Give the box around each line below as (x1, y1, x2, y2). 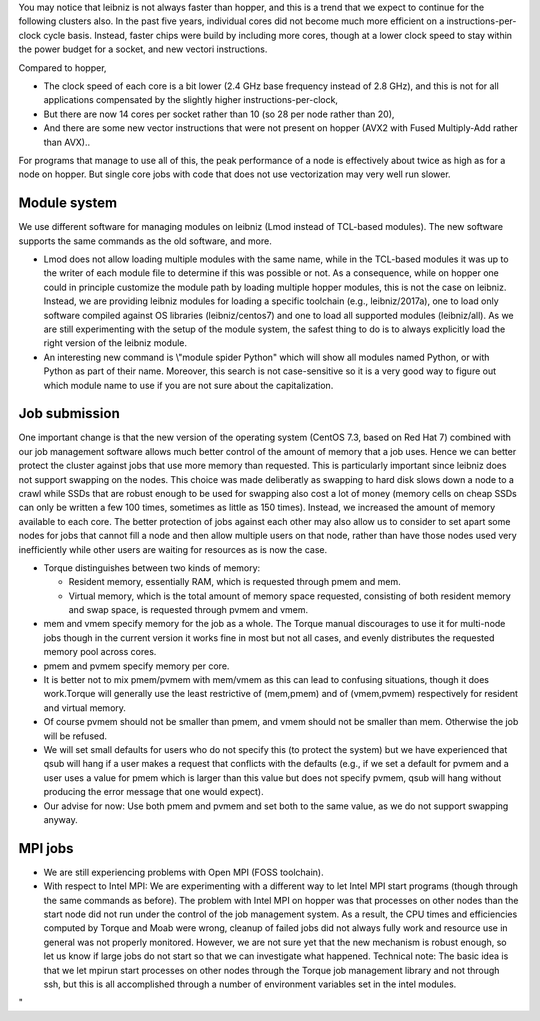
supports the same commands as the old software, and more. (18, 235, 272, 247)
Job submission (18, 405, 120, 422)
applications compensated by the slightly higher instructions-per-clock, (43, 94, 339, 106)
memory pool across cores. (43, 646, 157, 658)
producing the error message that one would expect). (43, 786, 264, 798)
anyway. (43, 813, 79, 825)
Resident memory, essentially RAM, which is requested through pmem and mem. (68, 576, 401, 588)
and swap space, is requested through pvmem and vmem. (68, 604, 309, 616)
